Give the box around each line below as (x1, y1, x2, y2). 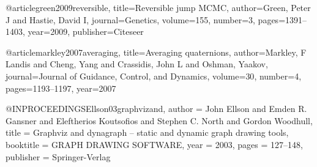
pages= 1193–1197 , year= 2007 (6, 81, 116, 94)
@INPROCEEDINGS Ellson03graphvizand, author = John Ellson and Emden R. (6, 102, 307, 115)
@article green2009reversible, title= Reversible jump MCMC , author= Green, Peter (6, 1, 311, 13)
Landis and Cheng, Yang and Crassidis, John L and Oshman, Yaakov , (6, 58, 268, 70)
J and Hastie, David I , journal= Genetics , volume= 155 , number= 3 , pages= (6, 13, 286, 26)
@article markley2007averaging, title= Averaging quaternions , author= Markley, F (6, 45, 307, 58)
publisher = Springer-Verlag (6, 150, 111, 163)
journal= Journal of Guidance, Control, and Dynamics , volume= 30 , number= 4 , (6, 69, 302, 82)
